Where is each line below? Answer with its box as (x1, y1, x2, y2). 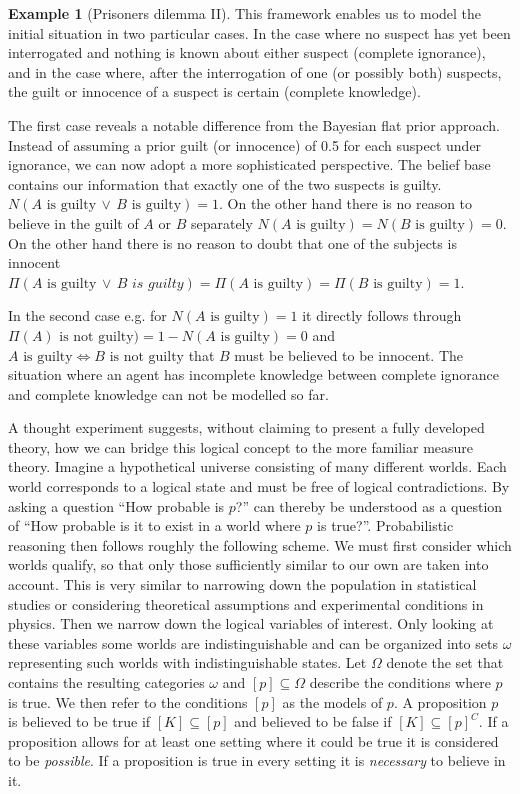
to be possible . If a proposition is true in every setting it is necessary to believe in (8, 750, 506, 771)
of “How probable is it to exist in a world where (8, 515, 301, 536)
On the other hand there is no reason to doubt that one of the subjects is (8, 232, 457, 253)
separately (190, 212, 253, 233)
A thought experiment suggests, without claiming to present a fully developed (8, 417, 485, 438)
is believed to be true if (8, 711, 151, 732)
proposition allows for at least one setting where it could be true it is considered (8, 730, 499, 751)
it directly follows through (302, 305, 462, 326)
